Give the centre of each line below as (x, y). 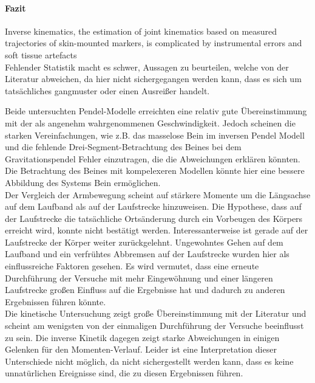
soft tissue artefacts (41, 54)
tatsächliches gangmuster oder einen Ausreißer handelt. (107, 90)
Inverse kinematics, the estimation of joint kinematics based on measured (141, 31)
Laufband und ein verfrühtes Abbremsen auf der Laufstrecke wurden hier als (147, 254)
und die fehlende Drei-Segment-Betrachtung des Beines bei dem (123, 147)
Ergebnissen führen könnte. (56, 301)
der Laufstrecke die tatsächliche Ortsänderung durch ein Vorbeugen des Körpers (154, 218)
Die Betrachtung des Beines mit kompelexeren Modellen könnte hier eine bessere (155, 171)
